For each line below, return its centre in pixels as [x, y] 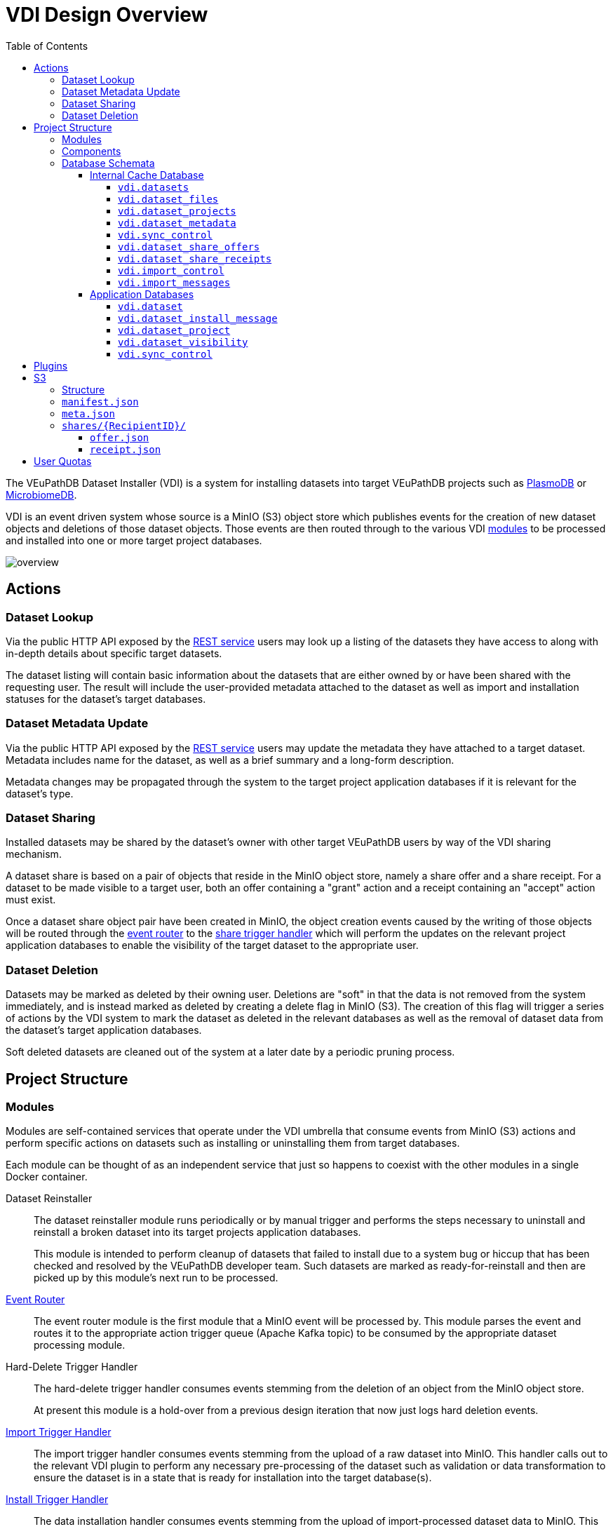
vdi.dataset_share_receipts [195, 258]
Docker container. [47, 1177]
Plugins [51, 365]
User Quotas [63, 461]
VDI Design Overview [107, 15]
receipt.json [126, 449]
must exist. [31, 900]
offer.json [120, 437]
